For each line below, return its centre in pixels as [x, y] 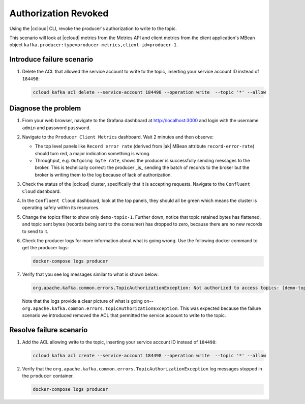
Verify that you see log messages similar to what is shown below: [90, 274]
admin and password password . [56, 128]
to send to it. [35, 231]
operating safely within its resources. [61, 208]
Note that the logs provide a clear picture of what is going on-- [88, 301]
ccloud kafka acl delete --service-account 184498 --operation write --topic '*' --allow [149, 92]
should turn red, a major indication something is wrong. [93, 153]
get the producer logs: [45, 248]
